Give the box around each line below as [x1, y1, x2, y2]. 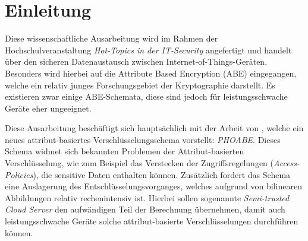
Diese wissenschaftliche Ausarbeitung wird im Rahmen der [5, 32, 218, 45]
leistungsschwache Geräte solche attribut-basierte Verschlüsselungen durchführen [5, 215, 298, 227]
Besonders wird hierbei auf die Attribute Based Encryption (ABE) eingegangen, [5, 66, 297, 79]
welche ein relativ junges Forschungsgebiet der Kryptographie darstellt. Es [5, 78, 275, 91]
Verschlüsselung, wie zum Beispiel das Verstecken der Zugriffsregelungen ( [5, 157, 274, 169]
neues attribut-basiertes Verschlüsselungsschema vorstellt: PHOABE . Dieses [5, 133, 281, 145]
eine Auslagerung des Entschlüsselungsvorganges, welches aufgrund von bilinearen [5, 180, 302, 192]
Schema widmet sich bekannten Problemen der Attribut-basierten [5, 145, 244, 157]
